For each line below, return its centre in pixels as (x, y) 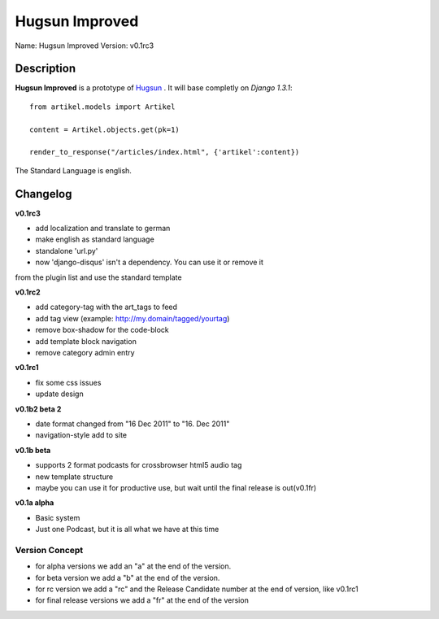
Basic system (58, 517)
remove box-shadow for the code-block (102, 330)
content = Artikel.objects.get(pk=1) (105, 129)
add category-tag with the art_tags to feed (106, 307)
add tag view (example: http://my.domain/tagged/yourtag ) (133, 318)
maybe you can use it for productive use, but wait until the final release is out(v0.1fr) (176, 487)
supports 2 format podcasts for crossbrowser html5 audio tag (139, 465)
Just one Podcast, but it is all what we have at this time (127, 530)
